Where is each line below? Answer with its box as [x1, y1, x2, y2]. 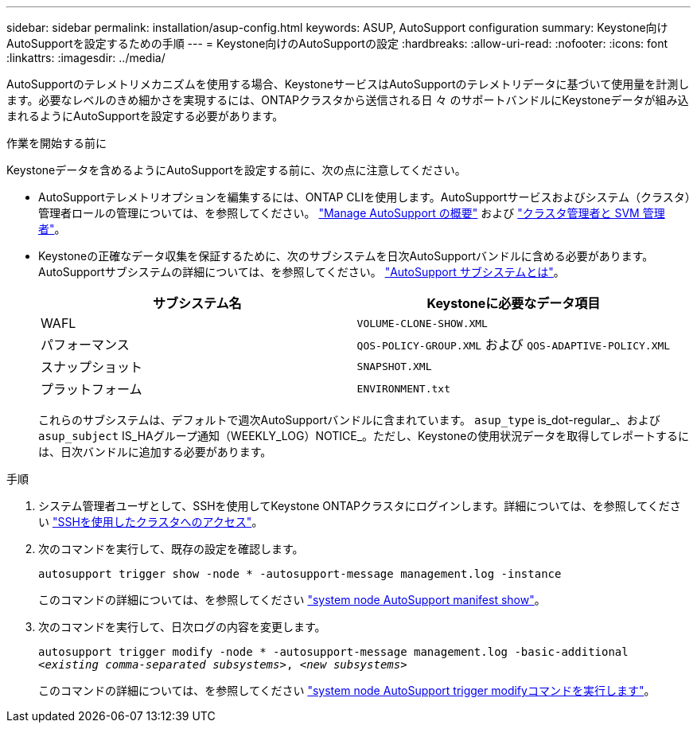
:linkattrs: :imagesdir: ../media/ [6, 51, 165, 64]
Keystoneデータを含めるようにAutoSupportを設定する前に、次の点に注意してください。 [6, 163, 466, 177]
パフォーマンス [41, 337, 130, 353]
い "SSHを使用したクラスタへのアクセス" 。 [38, 515, 263, 528]
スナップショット [41, 359, 143, 375]
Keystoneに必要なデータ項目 [426, 295, 601, 311]
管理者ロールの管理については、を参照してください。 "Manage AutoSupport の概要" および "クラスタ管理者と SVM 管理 [38, 206, 665, 220]
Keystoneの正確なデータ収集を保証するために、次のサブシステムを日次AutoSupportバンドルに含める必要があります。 [38, 249, 654, 263]
